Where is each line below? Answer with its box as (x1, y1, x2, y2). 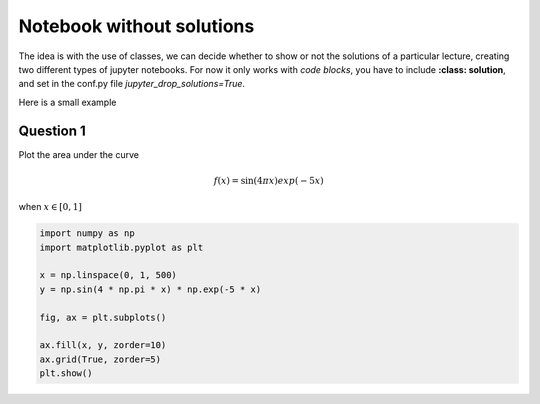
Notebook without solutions (18, 15, 255, 37)
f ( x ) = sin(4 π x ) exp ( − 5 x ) (213, 175, 324, 186)
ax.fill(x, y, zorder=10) (39, 340, 167, 351)
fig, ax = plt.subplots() (39, 311, 167, 323)
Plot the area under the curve (18, 148, 140, 160)
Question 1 (18, 122, 87, 139)
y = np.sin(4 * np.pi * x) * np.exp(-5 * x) (39, 283, 262, 295)
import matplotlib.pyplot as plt (39, 241, 204, 253)
